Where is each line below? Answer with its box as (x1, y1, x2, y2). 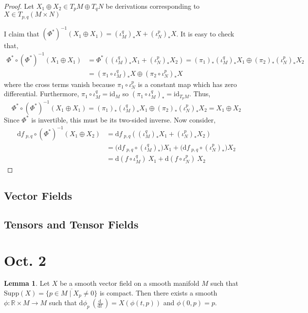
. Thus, (189, 88, 211, 99)
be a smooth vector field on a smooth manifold (60, 278, 199, 288)
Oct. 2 (4, 250, 46, 270)
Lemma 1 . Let (4, 278, 50, 288)
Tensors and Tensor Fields (4, 216, 139, 231)
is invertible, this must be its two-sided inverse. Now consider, (31, 114, 216, 124)
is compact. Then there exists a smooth (99, 288, 217, 298)
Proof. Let (4, 1, 34, 11)
